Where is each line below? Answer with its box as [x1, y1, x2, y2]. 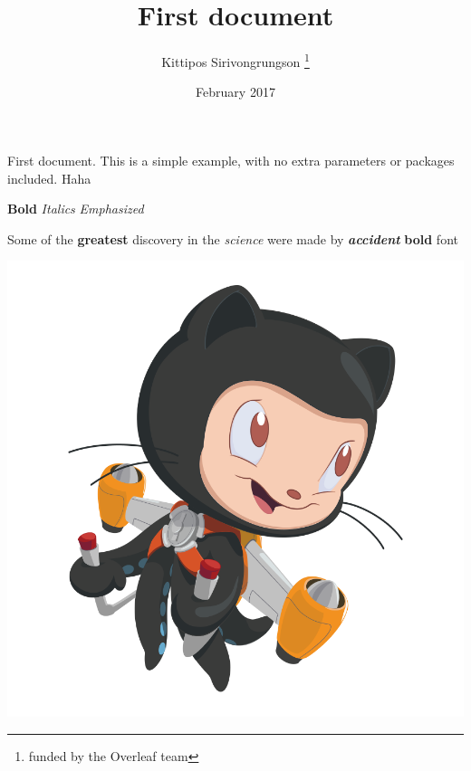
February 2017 [196, 82, 275, 101]
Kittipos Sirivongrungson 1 [161, 50, 310, 71]
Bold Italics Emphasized [7, 199, 144, 218]
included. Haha [7, 168, 91, 187]
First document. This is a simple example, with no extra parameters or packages [7, 150, 455, 169]
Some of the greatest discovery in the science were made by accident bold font [7, 229, 458, 248]
